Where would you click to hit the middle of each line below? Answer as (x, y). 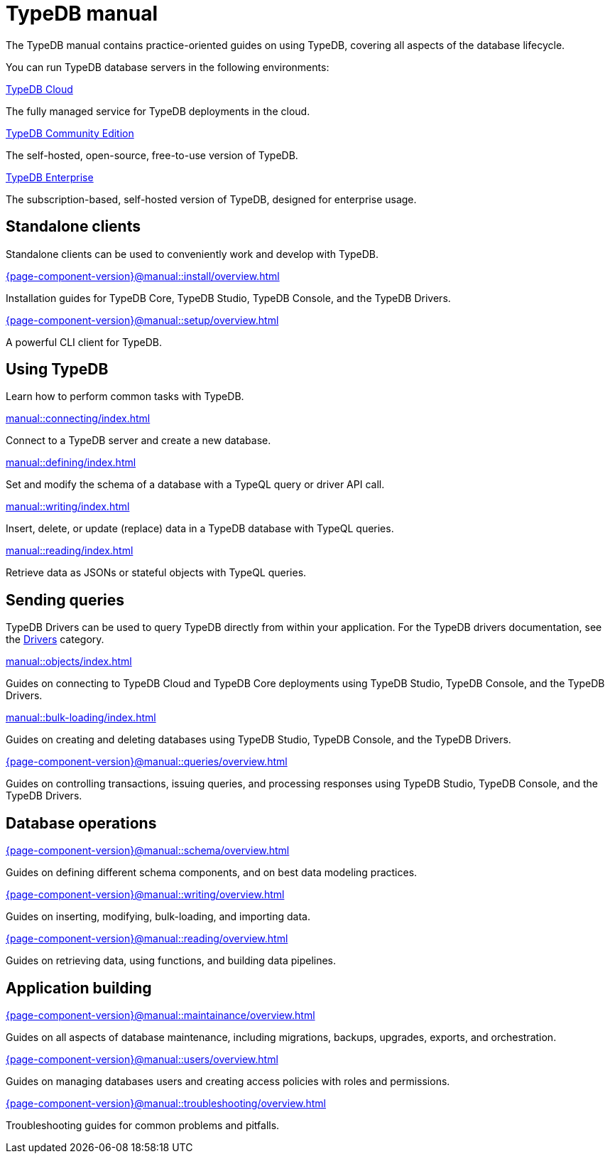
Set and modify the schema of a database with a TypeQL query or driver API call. (195, 485)
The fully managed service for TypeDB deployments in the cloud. (158, 111)
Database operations (81, 823)
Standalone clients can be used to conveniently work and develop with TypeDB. (192, 254)
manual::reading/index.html (70, 551)
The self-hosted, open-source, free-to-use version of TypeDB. (152, 155)
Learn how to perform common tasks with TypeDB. (125, 397)
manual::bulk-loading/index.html (81, 718)
